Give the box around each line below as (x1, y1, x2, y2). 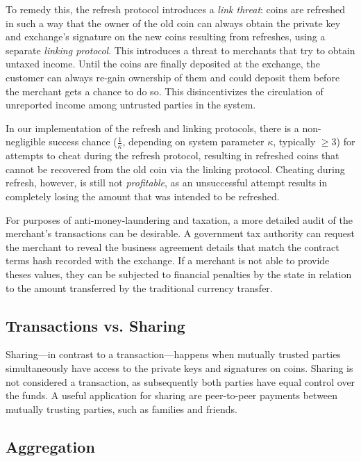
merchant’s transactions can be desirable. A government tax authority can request (6, 226, 355, 241)
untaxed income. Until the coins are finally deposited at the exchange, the (6, 56, 320, 71)
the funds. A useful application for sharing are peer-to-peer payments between (6, 388, 338, 403)
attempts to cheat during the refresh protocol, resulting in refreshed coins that (6, 148, 339, 163)
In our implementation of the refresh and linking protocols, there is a (6, 120, 299, 135)
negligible (6, 134, 46, 149)
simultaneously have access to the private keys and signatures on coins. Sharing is (6, 360, 353, 375)
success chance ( (49, 134, 117, 149)
